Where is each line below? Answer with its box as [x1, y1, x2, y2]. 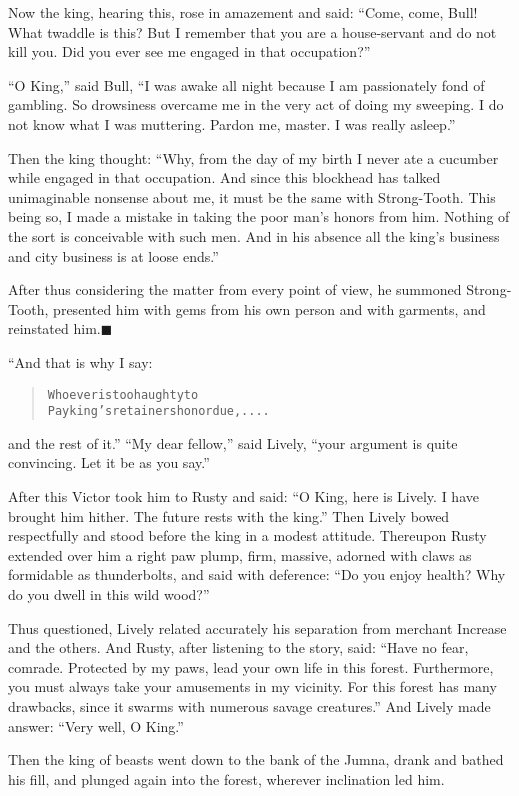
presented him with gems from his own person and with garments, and [53, 298, 486, 319]
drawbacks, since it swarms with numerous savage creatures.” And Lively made [8, 695, 491, 716]
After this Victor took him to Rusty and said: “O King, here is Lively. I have [8, 486, 479, 506]
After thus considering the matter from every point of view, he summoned [8, 279, 462, 300]
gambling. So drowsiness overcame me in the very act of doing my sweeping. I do [8, 94, 504, 115]
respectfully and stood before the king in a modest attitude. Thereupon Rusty [8, 525, 487, 546]
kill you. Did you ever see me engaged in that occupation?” [8, 41, 371, 62]
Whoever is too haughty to [47, 387, 199, 402]
